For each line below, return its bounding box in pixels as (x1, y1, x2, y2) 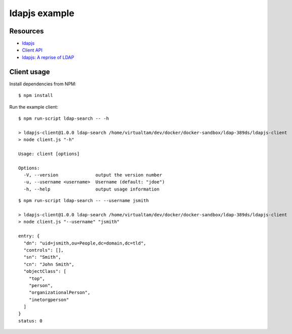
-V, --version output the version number (23, 172, 163, 178)
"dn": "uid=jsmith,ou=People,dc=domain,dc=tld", (23, 240, 147, 246)
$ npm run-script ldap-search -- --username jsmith (18, 198, 149, 204)
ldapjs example (9, 8, 75, 19)
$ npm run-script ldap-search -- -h (18, 115, 109, 121)
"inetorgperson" (28, 297, 69, 303)
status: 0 (18, 318, 42, 323)
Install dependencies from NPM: (9, 81, 77, 87)
